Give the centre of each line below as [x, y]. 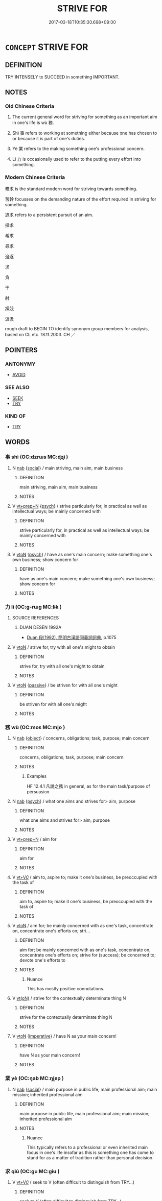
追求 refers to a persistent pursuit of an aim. [49, 215]
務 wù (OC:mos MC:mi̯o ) [35, 727]
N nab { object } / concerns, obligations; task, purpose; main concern [81, 738]
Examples [37, 776]
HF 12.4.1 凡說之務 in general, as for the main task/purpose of [88, 786]
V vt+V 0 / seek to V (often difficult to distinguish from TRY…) [73, 1182]
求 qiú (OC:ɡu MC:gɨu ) [32, 1171]
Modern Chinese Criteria [35, 177]
